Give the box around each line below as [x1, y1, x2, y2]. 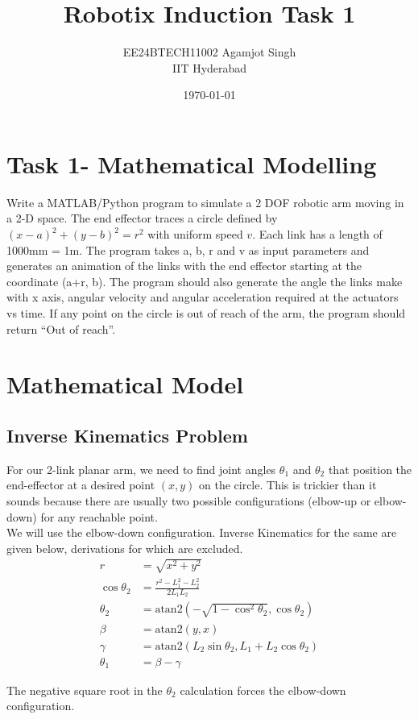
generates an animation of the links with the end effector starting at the [6, 257, 362, 274]
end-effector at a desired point [6, 476, 155, 493]
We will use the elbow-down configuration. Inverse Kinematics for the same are [6, 524, 397, 541]
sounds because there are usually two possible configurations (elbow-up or [6, 492, 371, 509]
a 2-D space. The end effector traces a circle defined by [6, 210, 278, 227]
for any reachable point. [40, 508, 158, 525]
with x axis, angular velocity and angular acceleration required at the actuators [6, 289, 399, 305]
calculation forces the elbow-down [180, 681, 346, 698]
